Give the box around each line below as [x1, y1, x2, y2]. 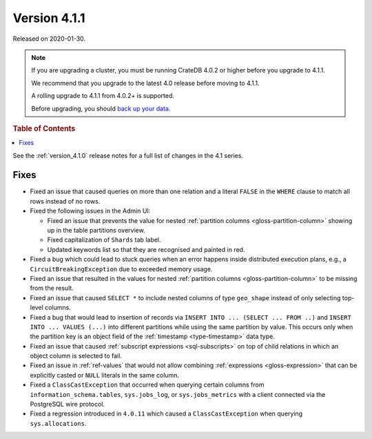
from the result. [30, 284, 74, 293]
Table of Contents [12, 124, 76, 133]
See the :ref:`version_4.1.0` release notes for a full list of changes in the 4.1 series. [12, 151, 244, 159]
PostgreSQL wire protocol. [30, 400, 105, 409]
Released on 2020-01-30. [12, 35, 86, 43]
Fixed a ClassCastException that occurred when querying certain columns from [30, 380, 265, 389]
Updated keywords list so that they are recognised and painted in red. [47, 245, 245, 253]
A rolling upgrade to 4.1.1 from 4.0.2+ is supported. [31, 92, 175, 100]
